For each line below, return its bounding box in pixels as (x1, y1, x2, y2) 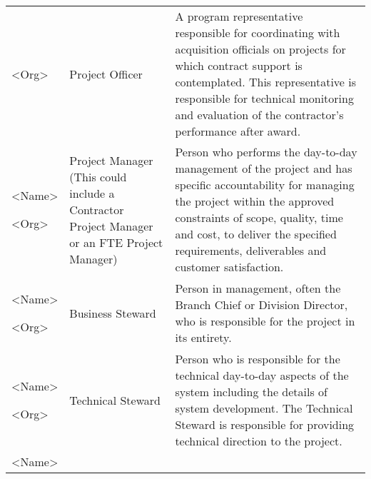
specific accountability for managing (175, 176, 355, 193)
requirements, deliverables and (175, 242, 327, 258)
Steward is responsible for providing (175, 416, 355, 433)
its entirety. (175, 329, 232, 346)
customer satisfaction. (175, 258, 284, 275)
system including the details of (175, 383, 327, 400)
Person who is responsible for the (175, 351, 340, 367)
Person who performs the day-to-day (175, 143, 357, 160)
